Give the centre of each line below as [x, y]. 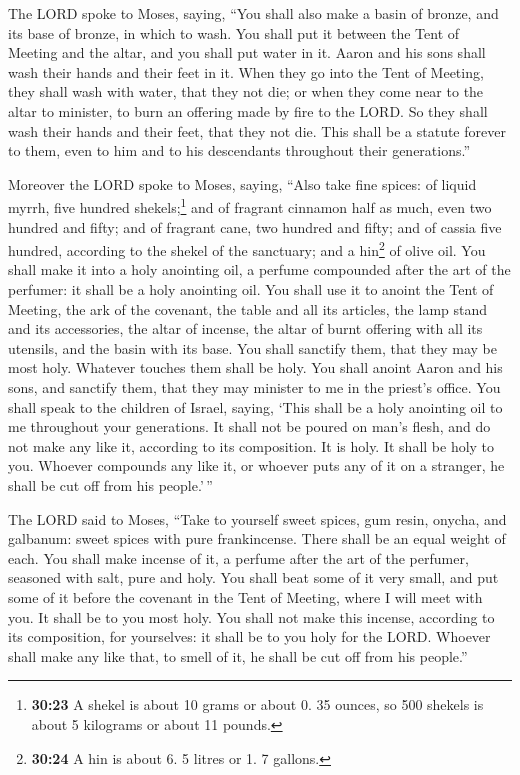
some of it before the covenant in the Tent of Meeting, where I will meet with [245, 596]
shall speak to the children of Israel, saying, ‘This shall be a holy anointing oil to [255, 406]
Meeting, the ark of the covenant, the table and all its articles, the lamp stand [248, 308]
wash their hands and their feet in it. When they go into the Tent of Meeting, [246, 71]
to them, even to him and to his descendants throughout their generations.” [239, 150]
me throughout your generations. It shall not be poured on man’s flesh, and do [249, 426]
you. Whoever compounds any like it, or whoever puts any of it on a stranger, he [256, 465]
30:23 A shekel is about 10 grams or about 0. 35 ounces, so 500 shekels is [257, 704]
